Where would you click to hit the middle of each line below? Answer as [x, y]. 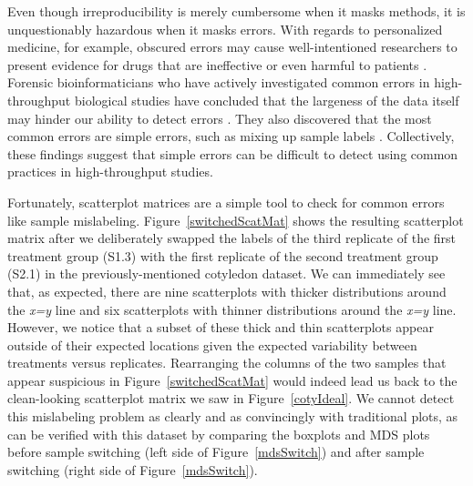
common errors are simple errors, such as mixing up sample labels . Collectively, [231, 136]
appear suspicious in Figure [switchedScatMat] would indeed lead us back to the [232, 380]
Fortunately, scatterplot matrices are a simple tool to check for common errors [226, 202]
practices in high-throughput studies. [110, 172]
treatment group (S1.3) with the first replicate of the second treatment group [223, 255]
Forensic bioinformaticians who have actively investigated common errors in [219, 82]
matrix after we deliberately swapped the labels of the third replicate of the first [232, 238]
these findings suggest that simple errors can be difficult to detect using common [233, 153]
